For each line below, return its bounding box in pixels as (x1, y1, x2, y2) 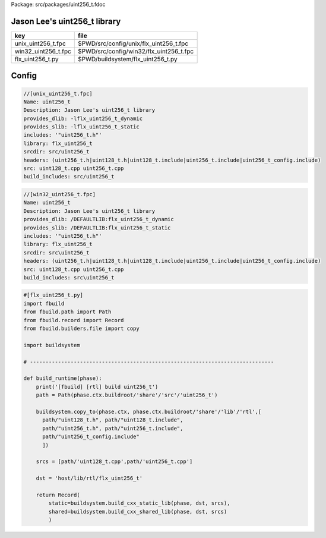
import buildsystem (23, 342, 80, 348)
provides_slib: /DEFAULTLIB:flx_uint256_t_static (23, 224, 171, 231)
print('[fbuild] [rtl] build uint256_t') (36, 383, 159, 390)
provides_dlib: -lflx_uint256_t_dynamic (23, 115, 143, 122)
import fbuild (23, 300, 65, 307)
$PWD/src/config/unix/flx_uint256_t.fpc (78, 39, 189, 48)
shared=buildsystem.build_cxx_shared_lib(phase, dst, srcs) (48, 508, 227, 515)
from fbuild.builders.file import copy (23, 325, 140, 332)
